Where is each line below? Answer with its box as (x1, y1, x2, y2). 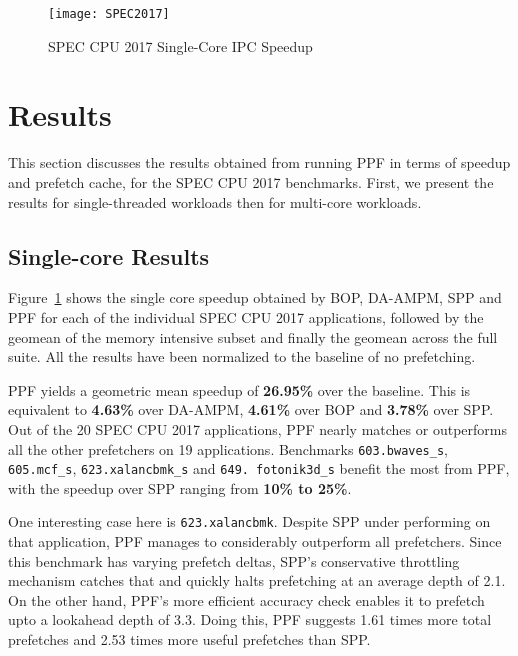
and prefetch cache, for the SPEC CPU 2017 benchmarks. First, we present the (8, 171, 494, 192)
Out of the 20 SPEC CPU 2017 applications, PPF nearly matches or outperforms (8, 418, 507, 439)
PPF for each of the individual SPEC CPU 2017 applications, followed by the (8, 306, 484, 327)
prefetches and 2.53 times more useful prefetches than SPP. (8, 629, 371, 650)
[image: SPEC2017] (48, 7, 170, 21)
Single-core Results (8, 240, 210, 271)
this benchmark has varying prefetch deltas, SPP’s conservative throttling (8, 550, 460, 571)
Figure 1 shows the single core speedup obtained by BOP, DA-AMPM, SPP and (8, 287, 502, 308)
